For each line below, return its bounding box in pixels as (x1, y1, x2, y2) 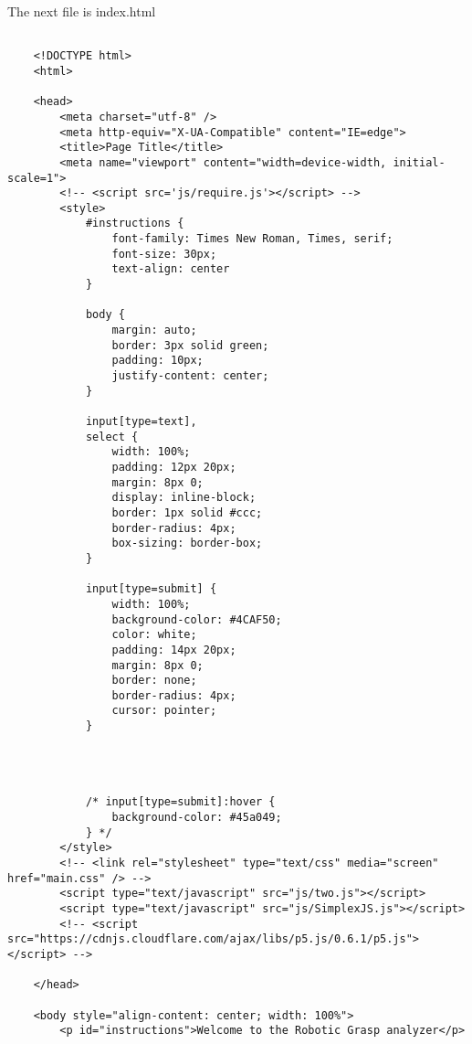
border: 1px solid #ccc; (111, 506, 263, 519)
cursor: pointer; (111, 704, 217, 718)
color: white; (111, 628, 197, 642)
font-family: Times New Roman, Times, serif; (111, 232, 393, 246)
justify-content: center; (111, 369, 269, 383)
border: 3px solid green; (111, 338, 269, 352)
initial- (393, 155, 446, 169)
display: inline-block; (111, 491, 257, 505)
